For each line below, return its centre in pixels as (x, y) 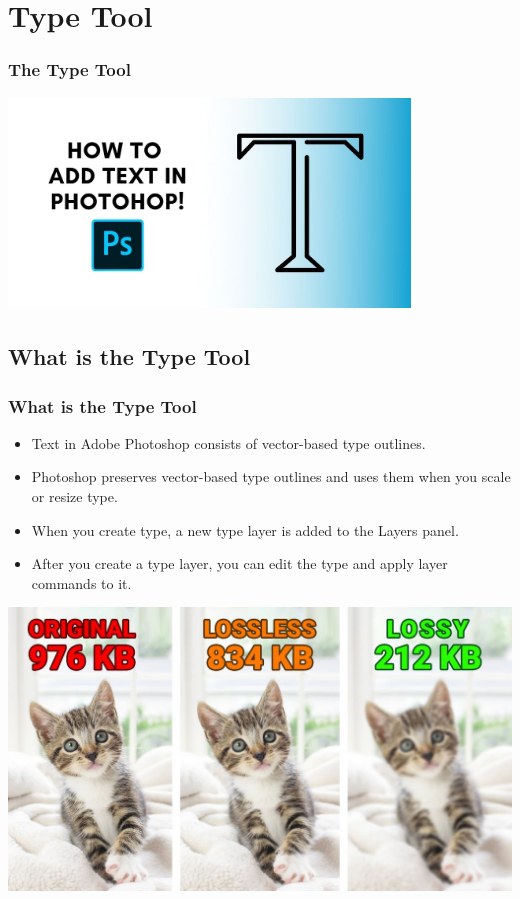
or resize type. (74, 496)
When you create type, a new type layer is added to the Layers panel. (245, 529)
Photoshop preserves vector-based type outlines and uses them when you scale (271, 476)
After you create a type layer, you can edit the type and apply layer (239, 563)
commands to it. (81, 582)
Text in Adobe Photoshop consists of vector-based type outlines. (228, 442)
